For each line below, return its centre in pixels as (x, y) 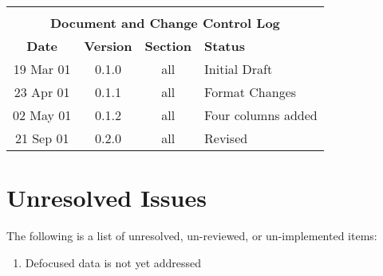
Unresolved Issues (107, 198)
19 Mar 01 (42, 69)
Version (108, 46)
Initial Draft (239, 69)
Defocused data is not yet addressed (113, 262)
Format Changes (251, 92)
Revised (226, 138)
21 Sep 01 (42, 138)
